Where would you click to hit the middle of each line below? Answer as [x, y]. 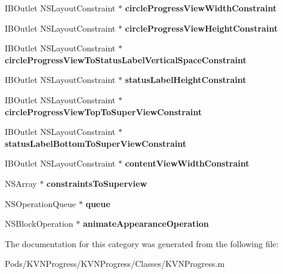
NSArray [21, 183]
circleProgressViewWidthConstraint [201, 8]
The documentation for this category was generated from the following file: [142, 243]
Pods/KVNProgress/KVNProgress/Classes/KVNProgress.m [115, 264]
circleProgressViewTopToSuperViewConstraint [103, 111]
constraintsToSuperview [97, 183]
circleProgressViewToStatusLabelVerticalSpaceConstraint [126, 59]
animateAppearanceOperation [146, 224]
